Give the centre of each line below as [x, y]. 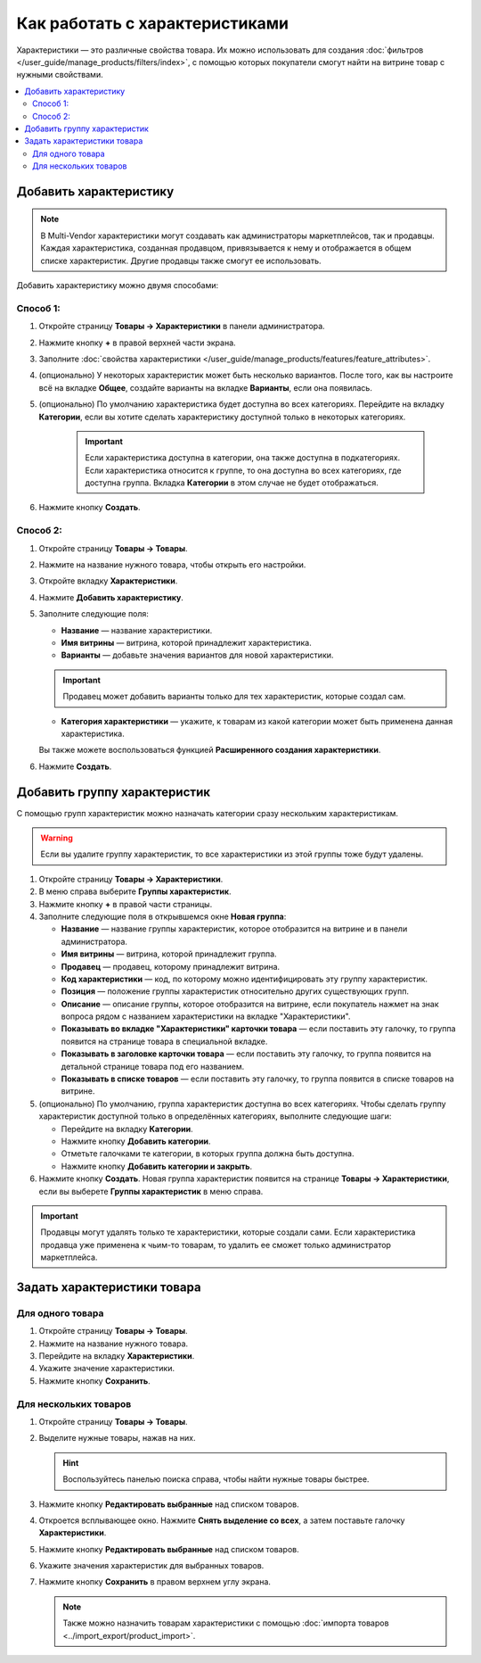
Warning [57, 838]
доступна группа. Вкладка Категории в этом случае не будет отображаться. [232, 483]
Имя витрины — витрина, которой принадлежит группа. [169, 954]
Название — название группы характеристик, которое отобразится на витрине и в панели [234, 929]
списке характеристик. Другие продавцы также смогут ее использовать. [181, 261]
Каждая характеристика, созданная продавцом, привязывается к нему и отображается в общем [226, 248]
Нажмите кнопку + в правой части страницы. [126, 904]
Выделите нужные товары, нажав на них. [117, 1438]
